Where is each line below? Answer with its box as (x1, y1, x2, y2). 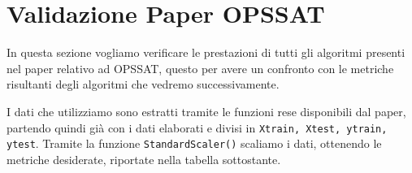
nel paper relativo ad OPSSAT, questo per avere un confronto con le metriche (7, 59, 394, 76)
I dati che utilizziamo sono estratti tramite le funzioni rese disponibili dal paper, (7, 102, 406, 119)
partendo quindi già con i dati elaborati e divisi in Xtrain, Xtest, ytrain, (7, 119, 388, 136)
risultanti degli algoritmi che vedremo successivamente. (7, 76, 280, 93)
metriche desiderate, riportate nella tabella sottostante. (7, 150, 281, 167)
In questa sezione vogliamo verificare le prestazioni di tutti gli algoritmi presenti (7, 44, 405, 61)
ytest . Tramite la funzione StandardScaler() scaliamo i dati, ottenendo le (7, 135, 382, 152)
